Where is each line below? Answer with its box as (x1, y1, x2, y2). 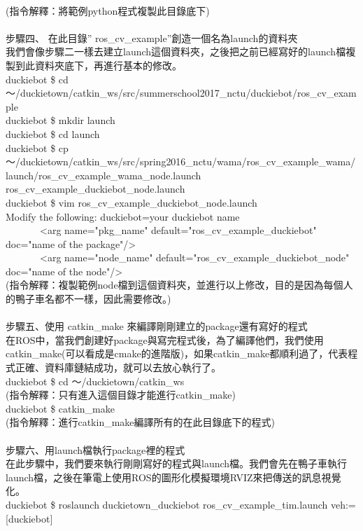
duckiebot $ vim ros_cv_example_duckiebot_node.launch (6, 195, 257, 209)
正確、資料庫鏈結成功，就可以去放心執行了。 (15, 360, 221, 375)
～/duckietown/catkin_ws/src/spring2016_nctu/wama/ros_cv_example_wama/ (6, 154, 356, 169)
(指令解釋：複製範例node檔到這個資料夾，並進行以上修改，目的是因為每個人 (6, 277, 353, 292)
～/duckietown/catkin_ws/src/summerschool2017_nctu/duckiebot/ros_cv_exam (6, 85, 357, 100)
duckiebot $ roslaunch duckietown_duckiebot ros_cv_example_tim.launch (6, 497, 328, 511)
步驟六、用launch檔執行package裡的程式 (6, 442, 185, 457)
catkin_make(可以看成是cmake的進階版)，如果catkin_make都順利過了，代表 (6, 346, 348, 361)
